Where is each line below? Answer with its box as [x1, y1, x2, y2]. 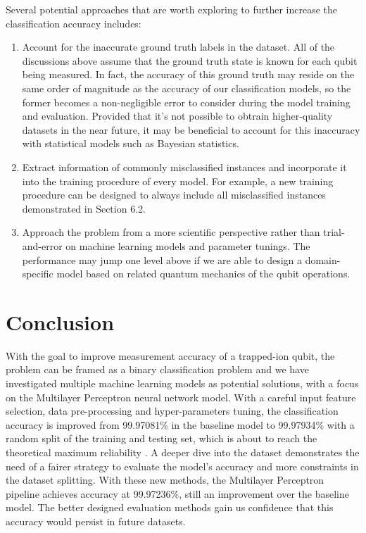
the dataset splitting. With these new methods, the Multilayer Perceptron [6, 472, 324, 487]
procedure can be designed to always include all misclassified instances [22, 187, 326, 202]
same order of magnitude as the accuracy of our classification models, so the [22, 80, 351, 95]
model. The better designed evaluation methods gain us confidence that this [6, 500, 334, 515]
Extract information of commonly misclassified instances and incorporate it [22, 159, 347, 174]
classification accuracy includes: [6, 15, 141, 30]
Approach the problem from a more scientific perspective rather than [22, 225, 320, 239]
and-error [22, 238, 63, 253]
